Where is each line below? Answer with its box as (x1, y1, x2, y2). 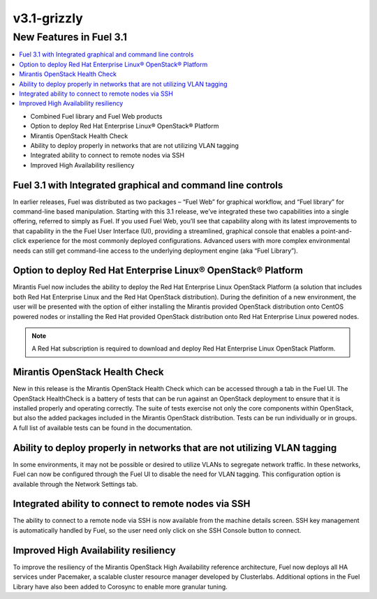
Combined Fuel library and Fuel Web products (30, 112, 163, 120)
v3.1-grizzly (13, 10, 83, 26)
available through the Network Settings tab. (13, 480, 138, 488)
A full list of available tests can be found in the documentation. (13, 423, 193, 432)
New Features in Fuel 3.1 (13, 31, 127, 43)
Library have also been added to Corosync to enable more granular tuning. (13, 582, 228, 591)
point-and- (320, 227, 353, 235)
